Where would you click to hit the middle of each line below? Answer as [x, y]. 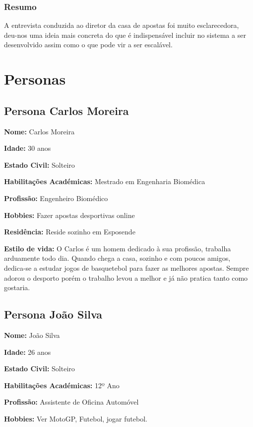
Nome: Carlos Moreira [39, 131]
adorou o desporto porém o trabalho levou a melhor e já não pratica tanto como [126, 277]
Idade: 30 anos [28, 148]
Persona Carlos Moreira [66, 110]
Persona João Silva [53, 314]
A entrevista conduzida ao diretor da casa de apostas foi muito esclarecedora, [122, 25]
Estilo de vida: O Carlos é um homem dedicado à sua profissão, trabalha [118, 248]
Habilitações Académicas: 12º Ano [62, 385]
